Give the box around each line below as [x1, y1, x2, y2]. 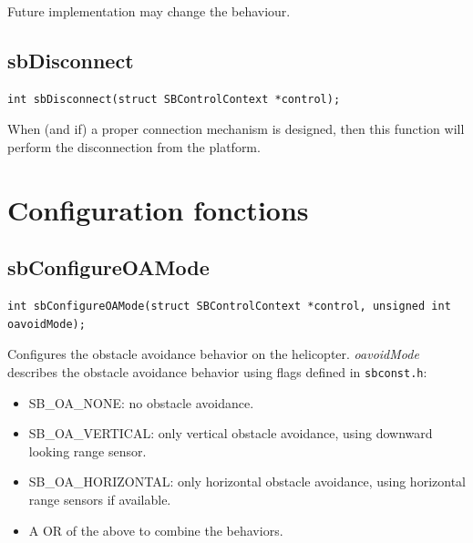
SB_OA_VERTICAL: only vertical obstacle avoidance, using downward [28, 424, 433, 443]
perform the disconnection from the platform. [7, 137, 261, 156]
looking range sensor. [28, 441, 147, 460]
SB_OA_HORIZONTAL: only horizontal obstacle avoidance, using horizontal [28, 472, 466, 491]
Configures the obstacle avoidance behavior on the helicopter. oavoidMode [7, 344, 419, 364]
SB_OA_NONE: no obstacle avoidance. [28, 393, 254, 412]
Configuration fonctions [7, 190, 309, 228]
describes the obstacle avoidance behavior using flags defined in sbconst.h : [7, 362, 427, 381]
